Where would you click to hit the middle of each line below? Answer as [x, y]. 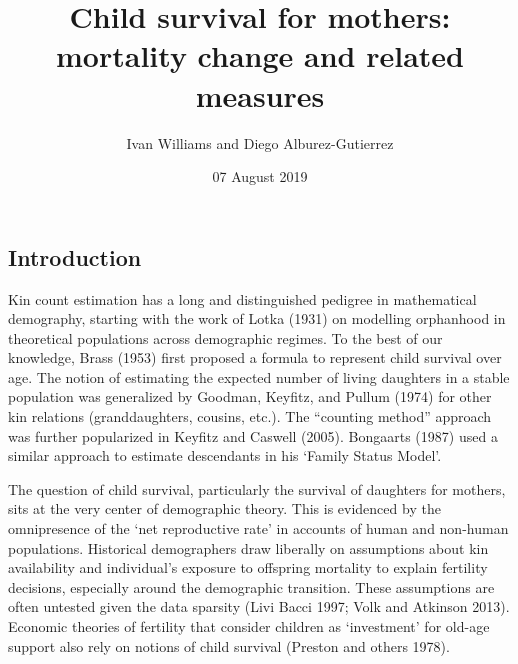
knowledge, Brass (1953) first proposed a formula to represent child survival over [255, 357]
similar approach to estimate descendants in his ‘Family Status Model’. [225, 455]
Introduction [75, 256]
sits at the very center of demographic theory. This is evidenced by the [224, 508]
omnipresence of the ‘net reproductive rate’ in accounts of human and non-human [258, 528]
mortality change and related [260, 55]
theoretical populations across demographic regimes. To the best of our [225, 337]
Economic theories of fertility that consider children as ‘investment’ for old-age [249, 626]
